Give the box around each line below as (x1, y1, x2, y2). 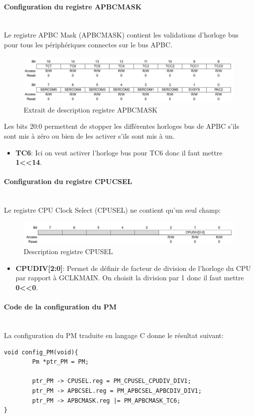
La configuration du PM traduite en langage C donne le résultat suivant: (4, 330, 224, 341)
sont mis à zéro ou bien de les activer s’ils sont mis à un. (4, 130, 175, 141)
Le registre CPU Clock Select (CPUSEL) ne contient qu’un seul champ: (4, 205, 221, 215)
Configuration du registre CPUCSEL (4, 176, 132, 187)
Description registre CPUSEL (24, 246, 113, 257)
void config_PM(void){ (4, 348, 78, 356)
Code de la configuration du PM (4, 302, 117, 312)
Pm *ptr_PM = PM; (32, 358, 89, 366)
